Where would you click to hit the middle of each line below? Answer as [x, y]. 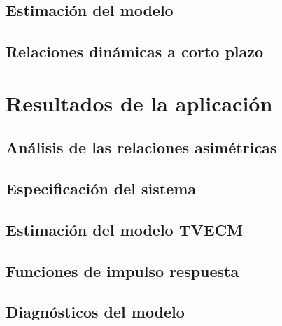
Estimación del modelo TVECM [125, 229]
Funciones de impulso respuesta [122, 270]
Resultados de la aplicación [139, 102]
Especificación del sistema [101, 189]
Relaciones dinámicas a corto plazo [135, 51]
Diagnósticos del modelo [95, 312]
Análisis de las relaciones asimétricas [141, 147]
